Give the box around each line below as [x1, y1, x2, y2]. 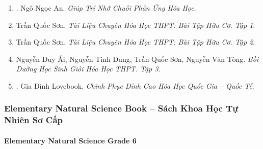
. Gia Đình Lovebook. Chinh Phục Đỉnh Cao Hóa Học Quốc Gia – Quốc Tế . [16, 80, 254, 91]
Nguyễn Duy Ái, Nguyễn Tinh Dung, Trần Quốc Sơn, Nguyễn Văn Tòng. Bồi [16, 53, 259, 64]
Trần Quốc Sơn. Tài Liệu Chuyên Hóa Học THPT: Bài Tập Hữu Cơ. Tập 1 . [16, 19, 255, 30]
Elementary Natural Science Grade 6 [4, 135, 137, 145]
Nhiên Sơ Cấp [4, 114, 63, 126]
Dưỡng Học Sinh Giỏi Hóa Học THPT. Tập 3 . [16, 63, 161, 74]
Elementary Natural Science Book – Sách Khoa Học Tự [4, 102, 239, 115]
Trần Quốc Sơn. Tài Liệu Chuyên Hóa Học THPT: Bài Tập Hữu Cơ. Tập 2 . [16, 36, 255, 47]
